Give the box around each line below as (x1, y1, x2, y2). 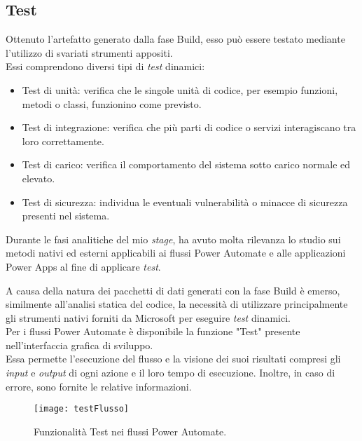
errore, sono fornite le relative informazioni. (6, 379, 192, 393)
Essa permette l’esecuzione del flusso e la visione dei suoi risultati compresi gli (6, 351, 341, 366)
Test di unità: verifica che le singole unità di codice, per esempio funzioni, (22, 82, 338, 97)
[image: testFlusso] (34, 404, 130, 414)
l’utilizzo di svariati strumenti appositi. (6, 45, 173, 60)
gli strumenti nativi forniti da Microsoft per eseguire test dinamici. (6, 310, 291, 325)
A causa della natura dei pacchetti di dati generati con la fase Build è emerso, (6, 283, 340, 297)
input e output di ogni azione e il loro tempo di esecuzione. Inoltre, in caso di (6, 365, 335, 380)
